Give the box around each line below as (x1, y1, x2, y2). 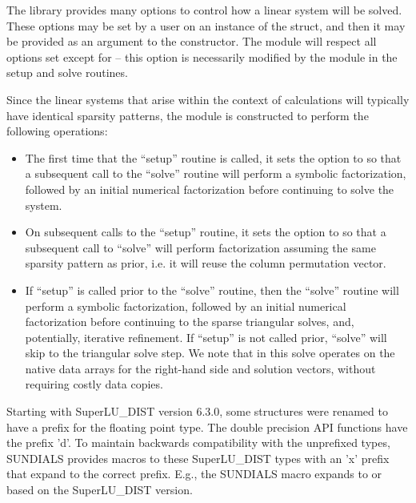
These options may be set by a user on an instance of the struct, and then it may (6, 17, 406, 34)
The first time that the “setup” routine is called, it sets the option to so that (25, 149, 402, 166)
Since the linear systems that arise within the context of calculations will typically (6, 91, 410, 107)
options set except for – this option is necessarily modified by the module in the (6, 48, 398, 65)
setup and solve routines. (6, 64, 128, 81)
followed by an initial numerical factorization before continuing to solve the (25, 180, 394, 197)
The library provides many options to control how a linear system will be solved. (6, 2, 402, 18)
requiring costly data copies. (25, 376, 163, 392)
